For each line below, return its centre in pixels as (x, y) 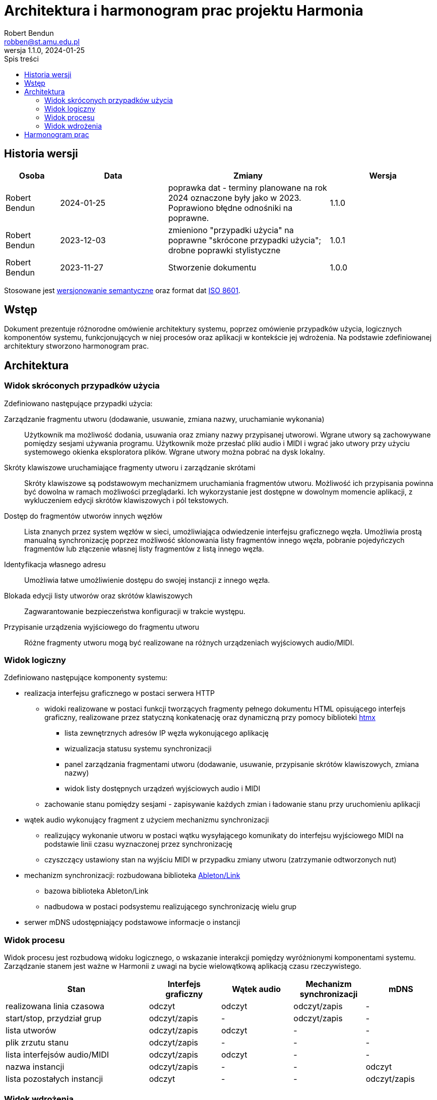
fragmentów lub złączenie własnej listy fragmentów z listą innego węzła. (144, 548)
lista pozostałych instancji (54, 1079)
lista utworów (31, 1031)
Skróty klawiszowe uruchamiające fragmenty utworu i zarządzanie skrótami (130, 467)
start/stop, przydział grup (54, 1019)
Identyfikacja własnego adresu (55, 564)
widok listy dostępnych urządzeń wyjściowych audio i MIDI (163, 789)
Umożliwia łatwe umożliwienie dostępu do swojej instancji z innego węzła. (147, 580)
